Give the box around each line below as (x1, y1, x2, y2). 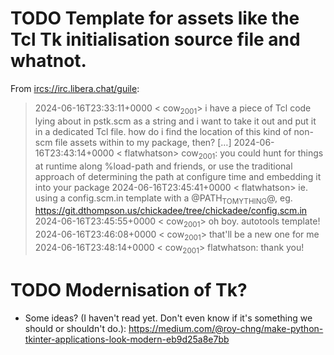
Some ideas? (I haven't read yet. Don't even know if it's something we (24, 312, 313, 324)
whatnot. (10, 50, 87, 72)
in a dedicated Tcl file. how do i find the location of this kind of (34, 125, 292, 137)
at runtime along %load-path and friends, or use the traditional (34, 160, 293, 172)
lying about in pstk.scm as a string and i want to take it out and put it (34, 115, 317, 127)
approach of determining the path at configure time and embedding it (34, 170, 322, 182)
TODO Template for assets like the (10, 7, 300, 30)
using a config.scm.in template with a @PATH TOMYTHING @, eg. (34, 192, 293, 206)
